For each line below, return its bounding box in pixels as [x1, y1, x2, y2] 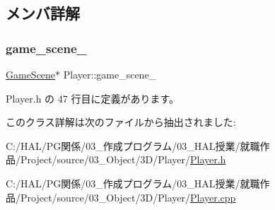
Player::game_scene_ [63, 67, 157, 81]
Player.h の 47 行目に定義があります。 [6, 91, 179, 105]
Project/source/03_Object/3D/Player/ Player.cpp [20, 189, 236, 204]
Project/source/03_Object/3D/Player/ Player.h [20, 152, 226, 167]
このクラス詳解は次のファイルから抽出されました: [6, 115, 236, 129]
